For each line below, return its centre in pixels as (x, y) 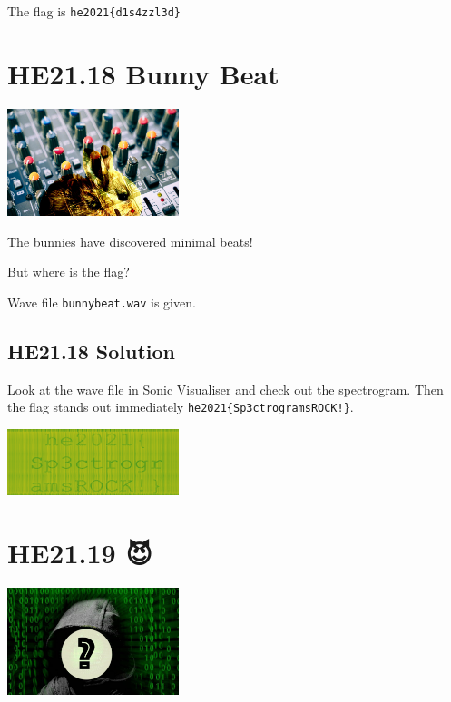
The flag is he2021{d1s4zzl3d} (94, 11)
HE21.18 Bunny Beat (143, 73)
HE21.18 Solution (92, 351)
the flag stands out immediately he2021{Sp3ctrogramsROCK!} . (181, 407)
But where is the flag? (69, 272)
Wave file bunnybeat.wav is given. (102, 302)
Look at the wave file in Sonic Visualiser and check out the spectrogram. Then (225, 389)
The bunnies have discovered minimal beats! (130, 241)
